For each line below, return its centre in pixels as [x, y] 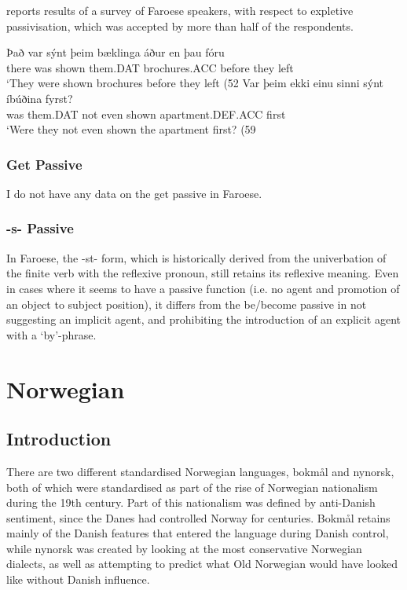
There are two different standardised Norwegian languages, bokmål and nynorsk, [200, 471]
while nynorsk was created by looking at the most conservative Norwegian [184, 548]
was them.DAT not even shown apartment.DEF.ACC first [146, 114]
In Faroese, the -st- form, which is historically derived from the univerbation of [196, 257]
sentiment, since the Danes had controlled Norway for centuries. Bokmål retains [198, 517]
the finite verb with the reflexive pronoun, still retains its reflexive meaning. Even [203, 273]
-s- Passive [40, 228]
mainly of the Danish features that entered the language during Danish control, [198, 533]
